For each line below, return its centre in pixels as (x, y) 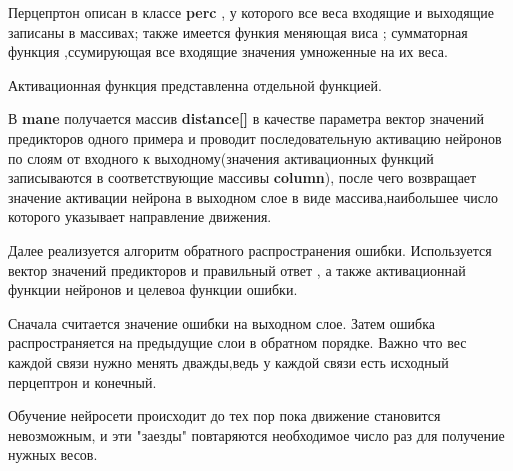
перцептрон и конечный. (82, 381)
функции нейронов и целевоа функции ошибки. (153, 289)
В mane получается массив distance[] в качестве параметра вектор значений (246, 118)
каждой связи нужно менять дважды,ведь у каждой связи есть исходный (228, 361)
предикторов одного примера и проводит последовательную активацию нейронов (255, 137)
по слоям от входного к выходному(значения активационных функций (221, 157)
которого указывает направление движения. (140, 216)
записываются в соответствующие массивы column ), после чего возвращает (242, 177)
